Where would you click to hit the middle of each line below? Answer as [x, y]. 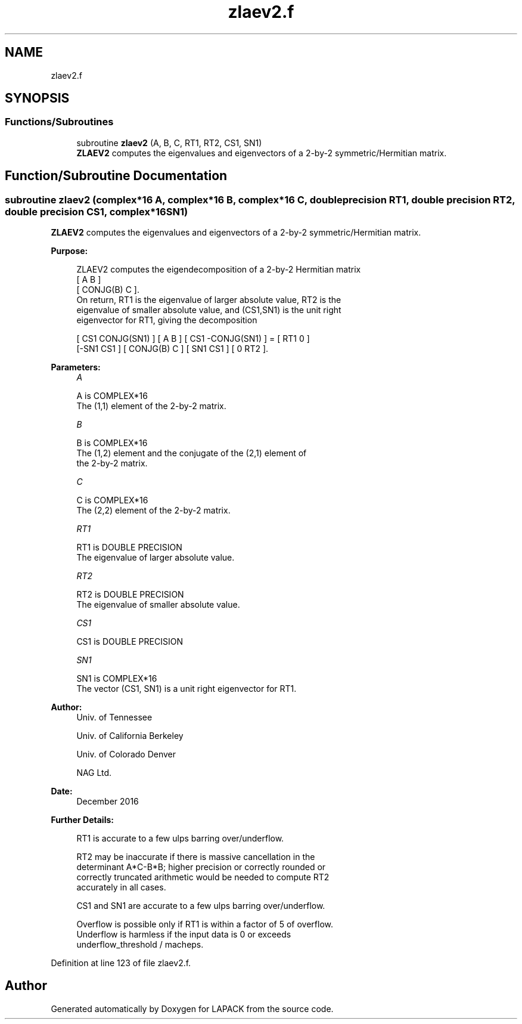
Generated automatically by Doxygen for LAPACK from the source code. [192, 1008]
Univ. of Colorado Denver [126, 754]
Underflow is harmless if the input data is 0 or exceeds [184, 935]
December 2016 [108, 802]
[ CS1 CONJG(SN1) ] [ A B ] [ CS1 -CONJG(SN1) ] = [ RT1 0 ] [193, 339]
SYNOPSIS [37, 98]
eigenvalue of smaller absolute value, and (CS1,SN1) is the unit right [209, 310]
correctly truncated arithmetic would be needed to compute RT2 [203, 877]
